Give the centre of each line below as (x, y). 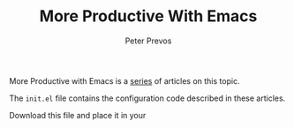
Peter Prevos (148, 41)
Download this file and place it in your (78, 115)
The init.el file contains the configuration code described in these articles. (147, 98)
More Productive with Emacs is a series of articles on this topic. (124, 80)
